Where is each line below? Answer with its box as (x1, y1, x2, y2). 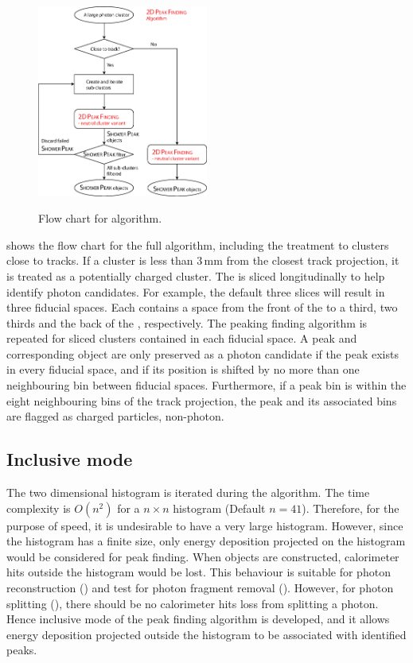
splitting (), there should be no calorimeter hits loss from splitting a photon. (6, 595, 379, 611)
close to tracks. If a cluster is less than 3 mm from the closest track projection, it (6, 252, 399, 269)
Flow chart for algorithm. (38, 210, 162, 227)
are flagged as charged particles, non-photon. (6, 408, 224, 425)
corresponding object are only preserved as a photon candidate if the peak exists (6, 345, 399, 362)
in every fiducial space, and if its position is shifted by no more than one (6, 361, 360, 378)
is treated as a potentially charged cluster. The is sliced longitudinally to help (6, 267, 385, 284)
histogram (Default (173, 499, 266, 516)
